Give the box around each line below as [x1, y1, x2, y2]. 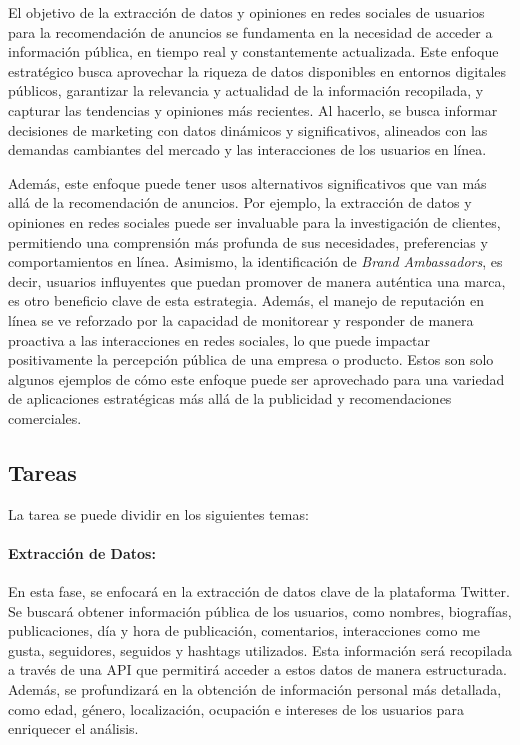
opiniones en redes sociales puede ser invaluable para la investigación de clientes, [8, 211, 501, 232]
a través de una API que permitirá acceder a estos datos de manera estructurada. [8, 659, 507, 680]
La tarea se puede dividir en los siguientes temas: [8, 503, 309, 524]
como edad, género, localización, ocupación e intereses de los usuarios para [8, 698, 464, 719]
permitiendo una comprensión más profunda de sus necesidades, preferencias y [8, 231, 488, 252]
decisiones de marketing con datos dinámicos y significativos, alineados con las [8, 119, 488, 140]
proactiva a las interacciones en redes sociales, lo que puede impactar [8, 329, 431, 350]
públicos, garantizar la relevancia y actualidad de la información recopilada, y [8, 80, 484, 101]
